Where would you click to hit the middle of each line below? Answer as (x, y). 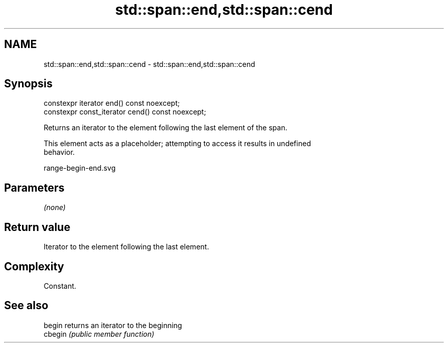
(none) (55, 207)
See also (26, 306)
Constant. (60, 286)
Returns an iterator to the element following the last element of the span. (165, 128)
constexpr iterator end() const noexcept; (112, 103)
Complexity (34, 266)
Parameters (34, 188)
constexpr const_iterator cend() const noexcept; (125, 112)
